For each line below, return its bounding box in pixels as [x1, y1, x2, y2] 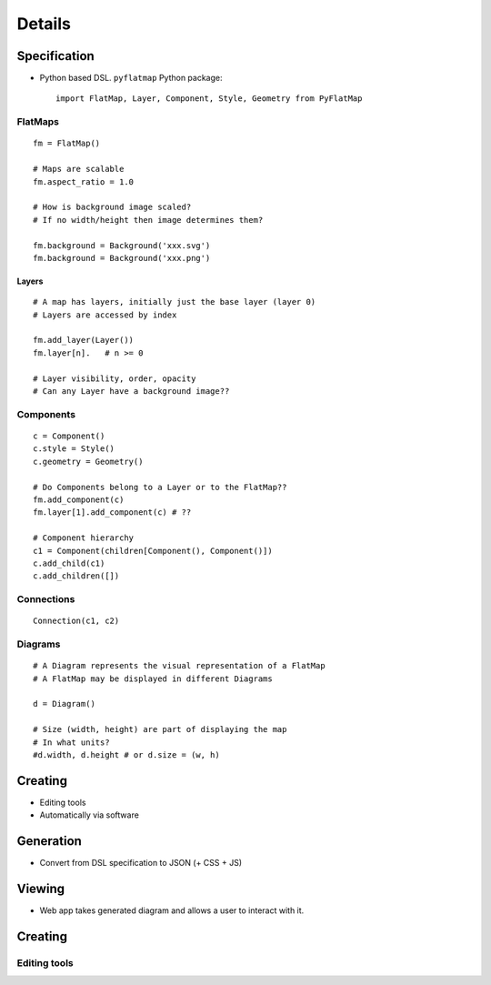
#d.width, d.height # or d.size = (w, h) [33, 749, 220, 759]
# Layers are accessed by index [33, 309, 177, 320]
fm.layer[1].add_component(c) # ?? [33, 508, 192, 518]
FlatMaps [16, 116, 59, 128]
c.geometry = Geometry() [33, 456, 144, 467]
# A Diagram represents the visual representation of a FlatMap [33, 660, 326, 671]
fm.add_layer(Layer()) [33, 335, 135, 346]
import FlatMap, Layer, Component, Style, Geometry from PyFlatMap [55, 94, 363, 104]
